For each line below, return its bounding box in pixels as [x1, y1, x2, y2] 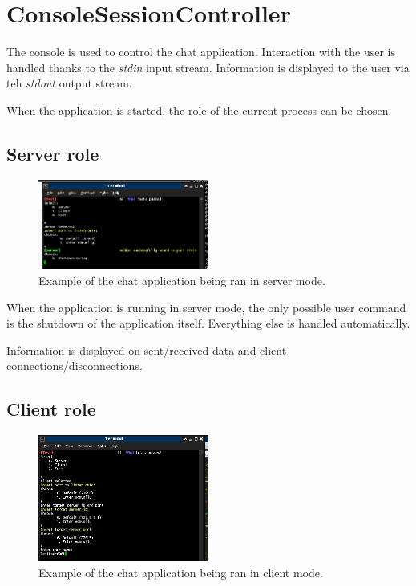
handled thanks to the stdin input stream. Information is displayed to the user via [6, 59, 410, 75]
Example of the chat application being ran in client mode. [38, 564, 323, 580]
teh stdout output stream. [6, 75, 132, 92]
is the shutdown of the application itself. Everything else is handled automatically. [6, 315, 410, 332]
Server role [6, 140, 99, 165]
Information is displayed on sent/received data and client [6, 341, 287, 358]
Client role [6, 397, 96, 421]
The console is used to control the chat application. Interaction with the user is [6, 43, 396, 60]
